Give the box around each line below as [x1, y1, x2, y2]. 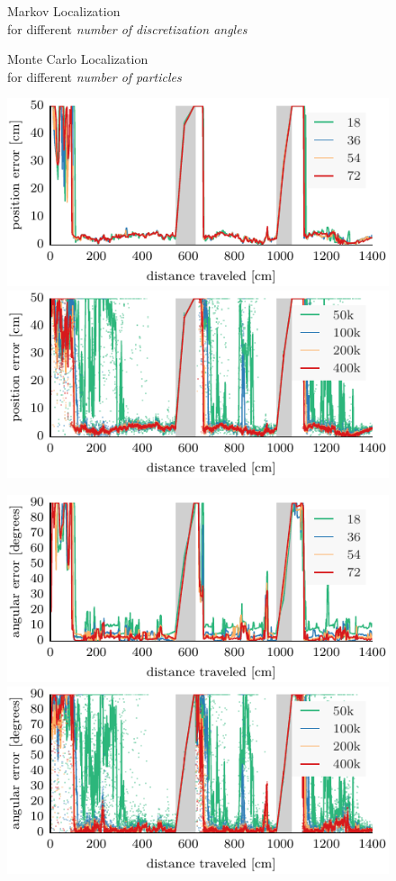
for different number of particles [7, 67, 182, 85]
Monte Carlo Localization [7, 49, 148, 68]
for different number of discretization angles [7, 19, 247, 38]
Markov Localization [7, 2, 121, 20]
